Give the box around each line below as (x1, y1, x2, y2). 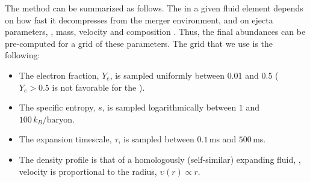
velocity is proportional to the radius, (19, 165, 157, 177)
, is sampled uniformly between (110, 68, 225, 81)
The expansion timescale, (19, 133, 112, 145)
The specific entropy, (19, 101, 96, 114)
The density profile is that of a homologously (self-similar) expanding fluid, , (19, 153, 301, 165)
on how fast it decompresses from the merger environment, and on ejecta (5, 13, 273, 26)
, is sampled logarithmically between (102, 101, 237, 114)
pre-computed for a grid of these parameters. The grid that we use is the (5, 37, 273, 49)
